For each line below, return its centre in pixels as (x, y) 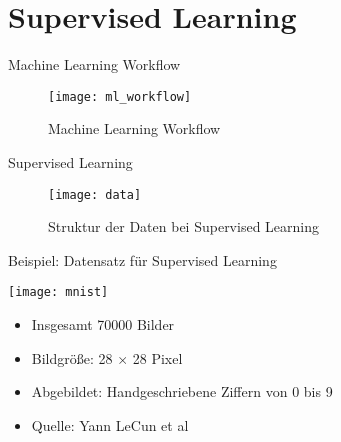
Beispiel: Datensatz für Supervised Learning (142, 259)
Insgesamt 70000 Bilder (103, 324)
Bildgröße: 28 (72, 357)
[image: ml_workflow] (120, 96)
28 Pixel (157, 357)
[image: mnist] (58, 292)
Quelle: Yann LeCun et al (110, 424)
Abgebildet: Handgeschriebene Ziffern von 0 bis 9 (182, 391)
